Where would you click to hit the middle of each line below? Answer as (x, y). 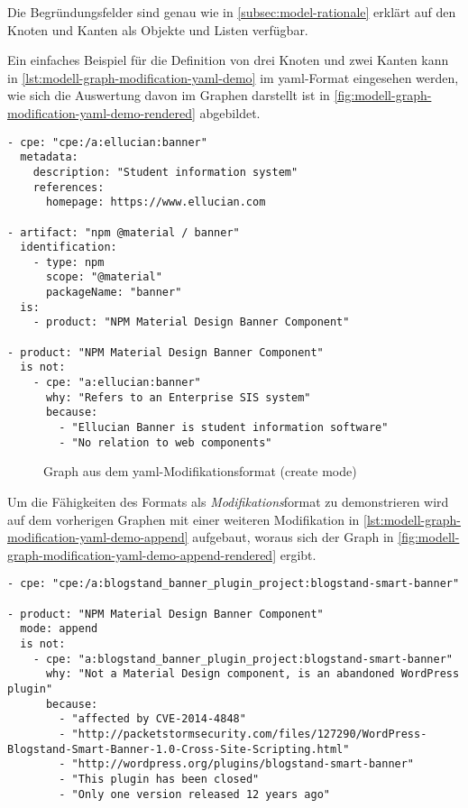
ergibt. (298, 554)
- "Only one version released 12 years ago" (194, 794)
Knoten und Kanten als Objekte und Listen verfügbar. (158, 29)
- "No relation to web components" (165, 442)
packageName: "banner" (114, 293)
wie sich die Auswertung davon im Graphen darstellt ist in (169, 95)
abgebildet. (230, 112)
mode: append (59, 629)
